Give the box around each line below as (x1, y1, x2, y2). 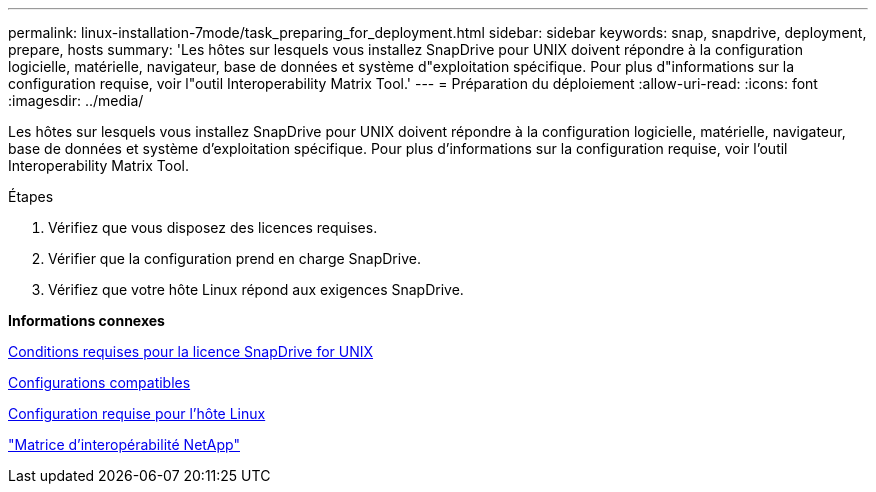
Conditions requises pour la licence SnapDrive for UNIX (8, 343, 374, 360)
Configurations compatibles (8, 374, 191, 391)
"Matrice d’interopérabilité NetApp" (8, 436, 240, 453)
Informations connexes (8, 312, 165, 329)
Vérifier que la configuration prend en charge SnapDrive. (48, 250, 421, 267)
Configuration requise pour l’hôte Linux (8, 405, 266, 422)
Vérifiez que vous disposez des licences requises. (48, 219, 378, 236)
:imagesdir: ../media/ (8, 92, 144, 109)
